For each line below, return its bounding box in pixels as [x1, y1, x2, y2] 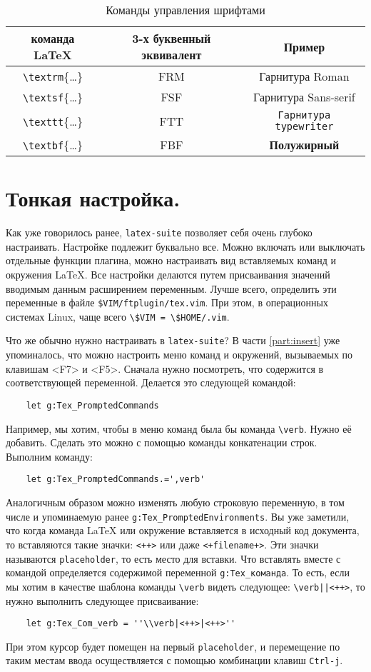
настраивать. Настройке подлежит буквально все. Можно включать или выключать [6, 239, 365, 254]
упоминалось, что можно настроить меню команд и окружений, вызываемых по [6, 347, 353, 362]
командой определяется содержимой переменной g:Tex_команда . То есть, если [6, 565, 350, 580]
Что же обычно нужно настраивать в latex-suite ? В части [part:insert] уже [6, 333, 340, 348]
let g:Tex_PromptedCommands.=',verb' [26, 474, 205, 485]
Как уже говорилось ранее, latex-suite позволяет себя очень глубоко [6, 225, 312, 240]
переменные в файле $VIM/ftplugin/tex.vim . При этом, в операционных [6, 295, 328, 310]
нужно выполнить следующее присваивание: [6, 593, 199, 608]
